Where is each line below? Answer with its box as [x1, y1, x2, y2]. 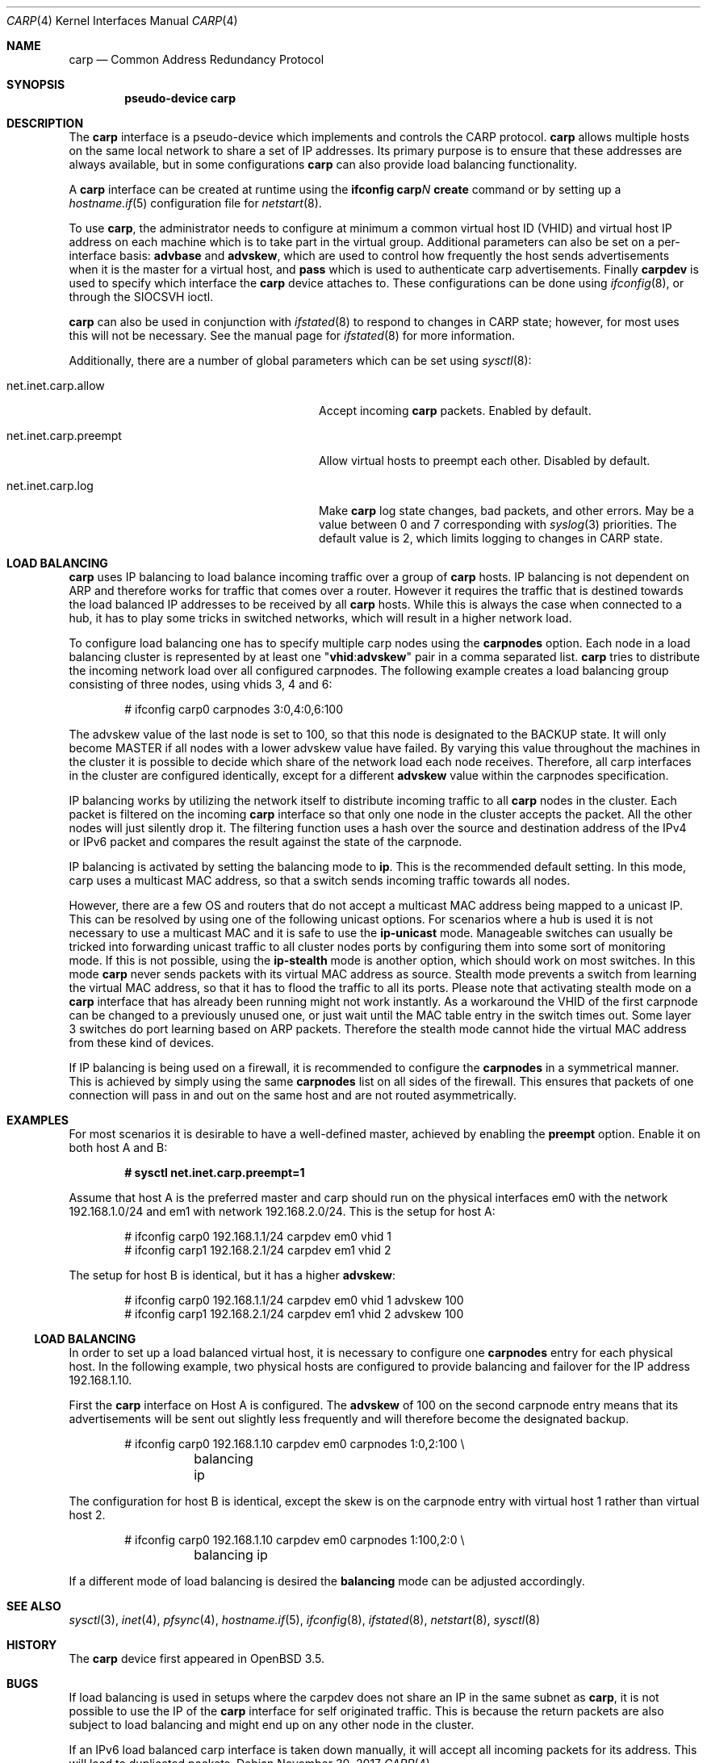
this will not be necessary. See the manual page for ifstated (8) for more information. [69, 329, 515, 342]
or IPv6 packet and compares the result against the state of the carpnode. [69, 835, 462, 848]
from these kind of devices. [69, 1036, 215, 1049]
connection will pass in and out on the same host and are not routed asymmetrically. [69, 1088, 517, 1102]
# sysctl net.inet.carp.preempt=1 [124, 1166, 305, 1179]
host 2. [69, 1508, 106, 1522]
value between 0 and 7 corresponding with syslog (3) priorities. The [319, 517, 677, 531]
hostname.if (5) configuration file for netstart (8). [69, 196, 322, 210]
